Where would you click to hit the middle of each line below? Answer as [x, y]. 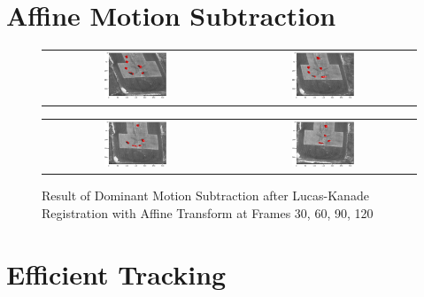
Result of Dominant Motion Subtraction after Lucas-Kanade [205, 195]
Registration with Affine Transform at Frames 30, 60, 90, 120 [208, 213]
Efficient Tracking [116, 274]
